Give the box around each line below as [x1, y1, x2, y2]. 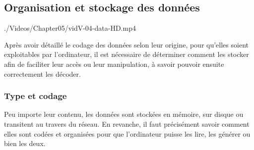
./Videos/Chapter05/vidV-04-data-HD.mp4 [4, 23, 136, 33]
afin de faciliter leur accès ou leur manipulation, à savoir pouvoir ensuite [4, 58, 224, 69]
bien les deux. [4, 138, 46, 149]
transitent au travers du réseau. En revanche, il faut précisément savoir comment [4, 118, 250, 129]
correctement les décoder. [4, 68, 81, 79]
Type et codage [4, 90, 67, 102]
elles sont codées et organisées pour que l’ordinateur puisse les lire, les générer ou [4, 128, 251, 139]
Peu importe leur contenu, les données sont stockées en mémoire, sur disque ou [4, 109, 244, 119]
